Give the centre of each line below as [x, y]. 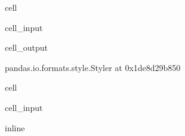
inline [15, 127]
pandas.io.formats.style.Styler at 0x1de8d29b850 [93, 67]
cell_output [26, 47]
